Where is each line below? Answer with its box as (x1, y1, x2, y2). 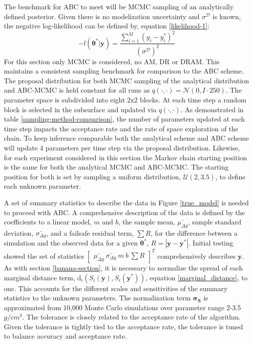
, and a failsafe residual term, (46, 227, 134, 238)
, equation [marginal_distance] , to (146, 272, 248, 282)
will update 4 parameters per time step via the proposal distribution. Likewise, (4, 143, 240, 152)
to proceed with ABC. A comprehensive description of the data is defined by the (4, 207, 245, 217)
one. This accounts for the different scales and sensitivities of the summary (4, 283, 228, 293)
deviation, (4, 227, 34, 238)
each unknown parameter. (4, 181, 81, 191)
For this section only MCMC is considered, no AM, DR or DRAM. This (4, 56, 220, 66)
